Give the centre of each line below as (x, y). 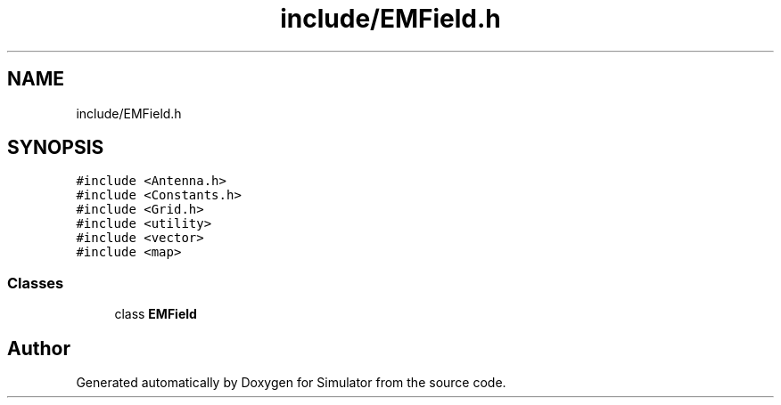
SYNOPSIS (56, 148)
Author (39, 348)
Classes (36, 283)
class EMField (156, 314)
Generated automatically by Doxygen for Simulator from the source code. (291, 383)
